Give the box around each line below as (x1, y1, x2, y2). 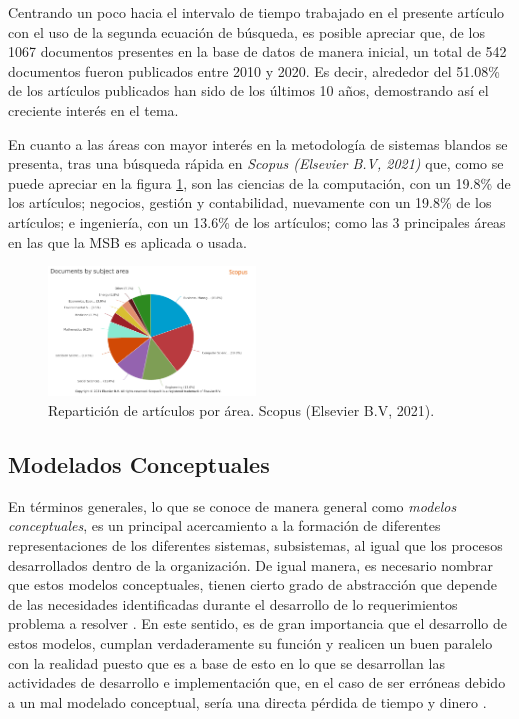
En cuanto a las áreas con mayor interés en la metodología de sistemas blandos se (8, 133, 508, 154)
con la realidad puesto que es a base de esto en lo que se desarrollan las (8, 652, 445, 673)
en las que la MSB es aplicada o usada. (8, 231, 247, 252)
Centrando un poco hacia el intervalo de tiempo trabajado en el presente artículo (8, 2, 505, 22)
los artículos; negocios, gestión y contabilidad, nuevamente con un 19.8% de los (8, 192, 492, 213)
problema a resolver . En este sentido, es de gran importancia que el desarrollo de (8, 613, 507, 634)
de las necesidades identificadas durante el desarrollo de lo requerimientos (8, 593, 458, 614)
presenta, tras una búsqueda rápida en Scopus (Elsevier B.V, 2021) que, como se (8, 153, 504, 174)
